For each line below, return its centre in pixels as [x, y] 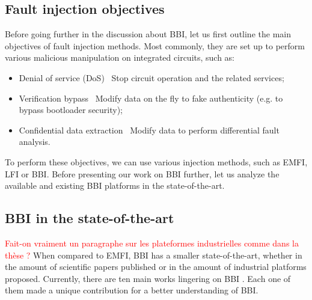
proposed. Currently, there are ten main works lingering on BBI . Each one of [148, 278]
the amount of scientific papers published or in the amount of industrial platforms [156, 267]
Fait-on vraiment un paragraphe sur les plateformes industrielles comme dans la [152, 243]
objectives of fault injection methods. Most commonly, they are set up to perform [155, 45]
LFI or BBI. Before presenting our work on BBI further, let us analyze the [142, 173]
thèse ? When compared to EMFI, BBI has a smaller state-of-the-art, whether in [154, 255]
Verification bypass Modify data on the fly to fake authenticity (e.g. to [151, 98]
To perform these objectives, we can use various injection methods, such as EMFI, [156, 161]
